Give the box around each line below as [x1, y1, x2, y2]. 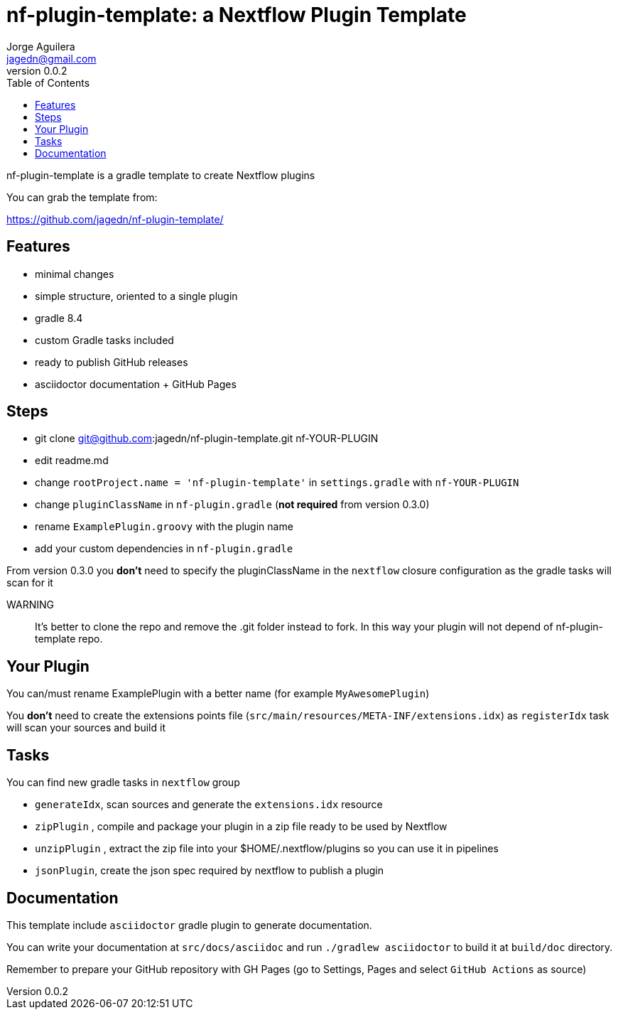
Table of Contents [6, 76, 90, 89]
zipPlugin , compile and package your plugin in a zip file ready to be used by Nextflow [35, 820, 448, 833]
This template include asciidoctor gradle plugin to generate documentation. [6, 918, 372, 931]
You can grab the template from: [6, 190, 158, 203]
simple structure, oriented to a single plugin [35, 289, 238, 302]
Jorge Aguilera [6, 40, 75, 53]
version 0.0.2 [6, 64, 67, 77]
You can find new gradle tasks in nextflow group [6, 776, 240, 789]
